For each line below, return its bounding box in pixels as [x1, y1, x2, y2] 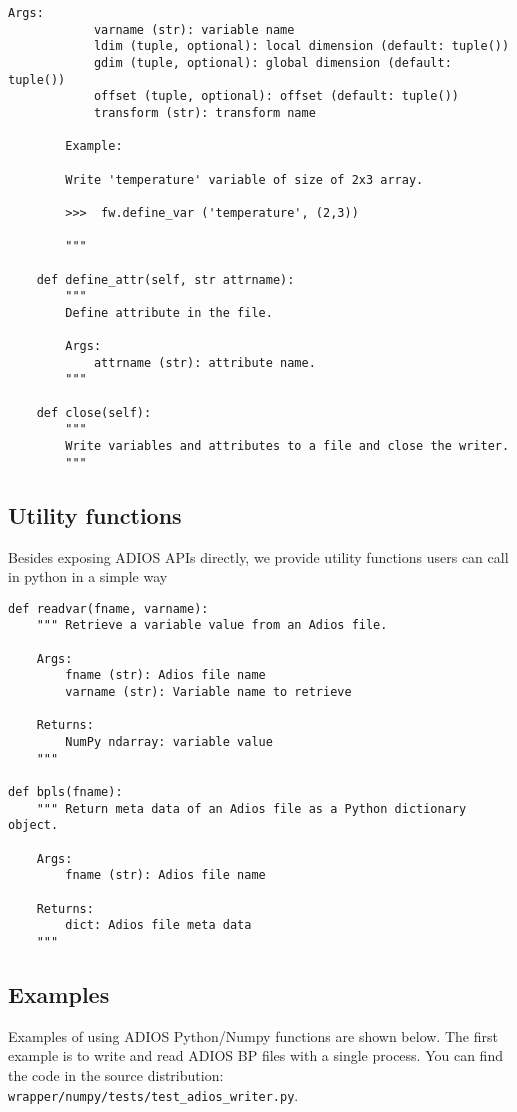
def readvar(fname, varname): [8, 601, 209, 616]
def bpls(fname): [8, 784, 123, 799]
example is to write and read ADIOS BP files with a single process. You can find [8, 1045, 503, 1066]
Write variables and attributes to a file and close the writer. [65, 439, 510, 454]
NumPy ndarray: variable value [65, 735, 273, 750]
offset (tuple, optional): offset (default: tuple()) [93, 89, 460, 104]
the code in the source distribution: [8, 1064, 224, 1085]
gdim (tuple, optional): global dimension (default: [93, 55, 452, 70]
